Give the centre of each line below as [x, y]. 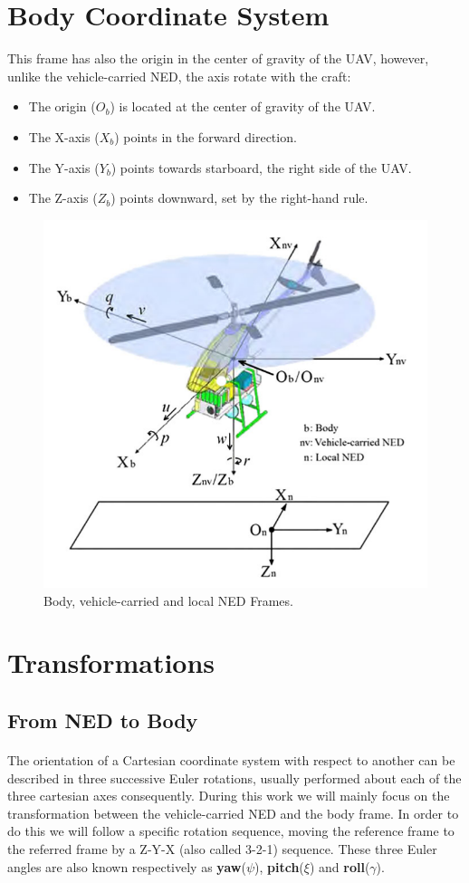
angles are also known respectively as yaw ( [127, 866]
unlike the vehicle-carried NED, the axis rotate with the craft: [179, 76]
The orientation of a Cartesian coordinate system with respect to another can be [231, 760]
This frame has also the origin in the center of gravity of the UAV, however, [218, 58]
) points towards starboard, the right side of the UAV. [261, 167]
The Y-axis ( [64, 167]
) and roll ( [340, 866]
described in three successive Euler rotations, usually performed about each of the [234, 777]
